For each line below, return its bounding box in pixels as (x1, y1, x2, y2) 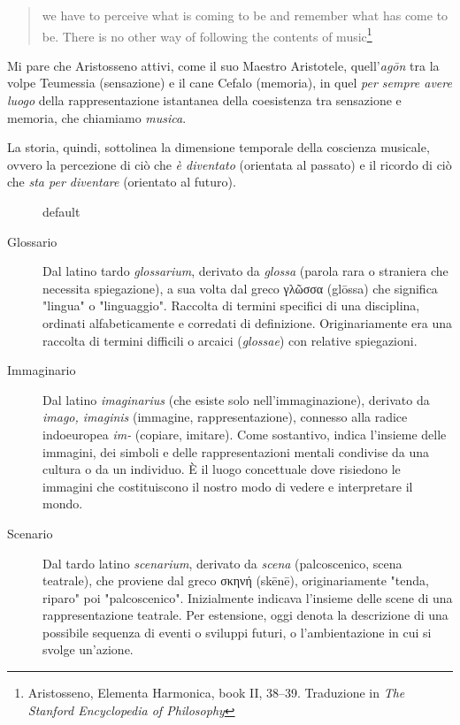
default (42, 202, 80, 220)
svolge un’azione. (42, 640, 134, 659)
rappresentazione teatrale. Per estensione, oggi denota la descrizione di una (42, 606, 448, 624)
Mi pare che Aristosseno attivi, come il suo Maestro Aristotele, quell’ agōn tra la (7, 56, 440, 74)
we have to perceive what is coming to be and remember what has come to (42, 6, 448, 24)
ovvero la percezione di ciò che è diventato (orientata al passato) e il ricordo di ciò (7, 155, 452, 173)
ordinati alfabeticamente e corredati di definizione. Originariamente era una (42, 313, 453, 332)
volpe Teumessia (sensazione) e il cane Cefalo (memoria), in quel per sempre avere (7, 73, 452, 92)
